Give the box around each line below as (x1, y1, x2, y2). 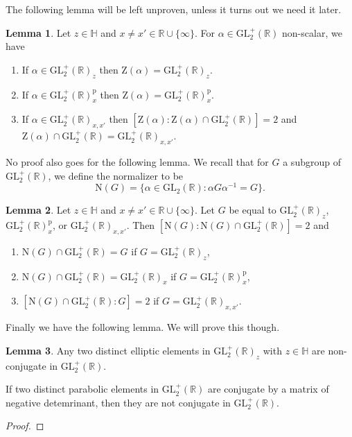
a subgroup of (283, 154, 341, 169)
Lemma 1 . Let (6, 25, 71, 40)
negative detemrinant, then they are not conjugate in (6, 395, 231, 409)
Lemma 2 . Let (6, 203, 71, 217)
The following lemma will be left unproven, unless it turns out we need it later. (6, 2, 342, 16)
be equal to (229, 203, 276, 217)
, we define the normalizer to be (48, 168, 184, 182)
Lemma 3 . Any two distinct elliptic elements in (6, 343, 211, 357)
